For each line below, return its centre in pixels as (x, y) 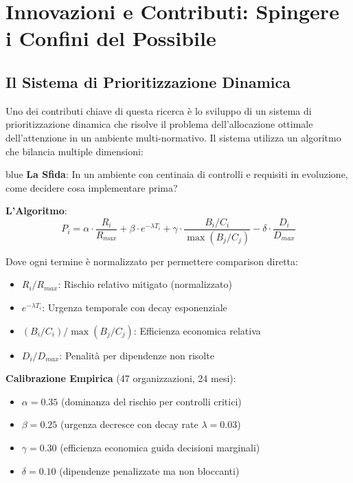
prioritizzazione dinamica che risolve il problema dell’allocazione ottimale (159, 124)
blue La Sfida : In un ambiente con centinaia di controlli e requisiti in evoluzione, (177, 174)
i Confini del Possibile (111, 38)
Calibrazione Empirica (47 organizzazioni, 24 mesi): (121, 378)
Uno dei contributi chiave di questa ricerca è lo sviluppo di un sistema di (159, 110)
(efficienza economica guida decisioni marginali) (160, 447)
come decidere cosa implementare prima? (92, 187)
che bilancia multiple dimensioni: (75, 151)
